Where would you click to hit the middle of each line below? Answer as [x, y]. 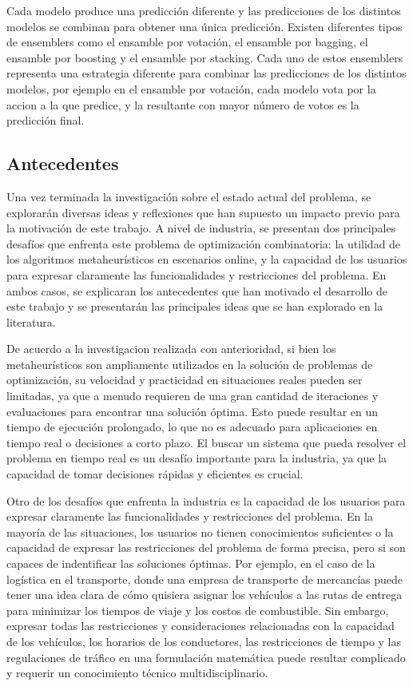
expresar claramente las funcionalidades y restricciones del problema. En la [190, 516]
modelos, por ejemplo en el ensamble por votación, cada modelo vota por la [191, 88]
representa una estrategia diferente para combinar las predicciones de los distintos [206, 73]
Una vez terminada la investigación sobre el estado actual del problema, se [189, 196]
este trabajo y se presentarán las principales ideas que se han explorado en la [195, 306]
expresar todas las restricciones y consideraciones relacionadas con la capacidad [201, 626]
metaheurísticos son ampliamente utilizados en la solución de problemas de [190, 364]
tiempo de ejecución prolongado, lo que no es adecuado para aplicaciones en [192, 427]
